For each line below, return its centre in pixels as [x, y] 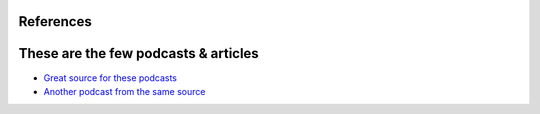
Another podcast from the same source [124, 91]
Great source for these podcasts [110, 77]
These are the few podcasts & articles [138, 53]
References [55, 21]
